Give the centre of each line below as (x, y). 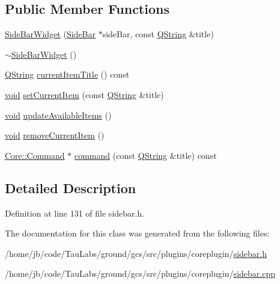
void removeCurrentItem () (55, 135)
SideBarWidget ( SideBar (50, 34)
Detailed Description (71, 187)
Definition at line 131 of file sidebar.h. (75, 213)
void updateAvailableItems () (58, 115)
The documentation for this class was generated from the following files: (137, 233)
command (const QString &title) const (145, 155)
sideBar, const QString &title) (158, 34)
